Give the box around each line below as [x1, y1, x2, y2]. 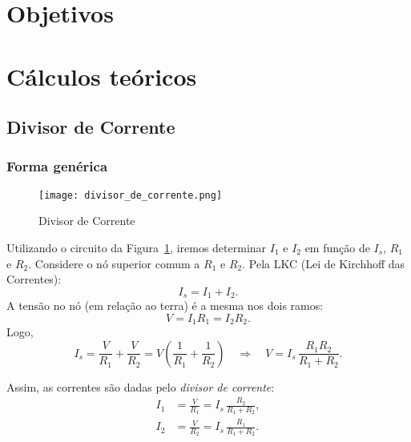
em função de [304, 239, 370, 255]
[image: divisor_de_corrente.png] [38, 189, 223, 201]
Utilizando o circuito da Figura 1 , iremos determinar [6, 239, 267, 255]
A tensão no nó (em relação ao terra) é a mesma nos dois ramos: [6, 297, 324, 314]
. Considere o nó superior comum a [28, 255, 200, 271]
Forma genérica [6, 156, 108, 176]
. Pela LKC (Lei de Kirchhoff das [242, 255, 405, 271]
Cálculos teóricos [6, 59, 197, 92]
